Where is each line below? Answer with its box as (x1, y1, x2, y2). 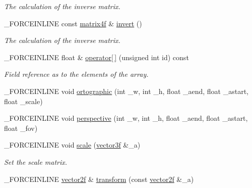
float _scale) (4, 96, 43, 106)
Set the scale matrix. (4, 156, 68, 167)
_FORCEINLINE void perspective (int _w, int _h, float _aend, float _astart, (4, 113, 248, 123)
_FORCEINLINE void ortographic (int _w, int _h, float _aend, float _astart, (4, 85, 249, 96)
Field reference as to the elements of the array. (4, 69, 149, 79)
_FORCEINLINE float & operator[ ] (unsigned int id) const (4, 52, 189, 62)
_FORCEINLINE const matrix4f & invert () (4, 18, 142, 28)
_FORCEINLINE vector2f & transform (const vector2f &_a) (4, 173, 194, 184)
